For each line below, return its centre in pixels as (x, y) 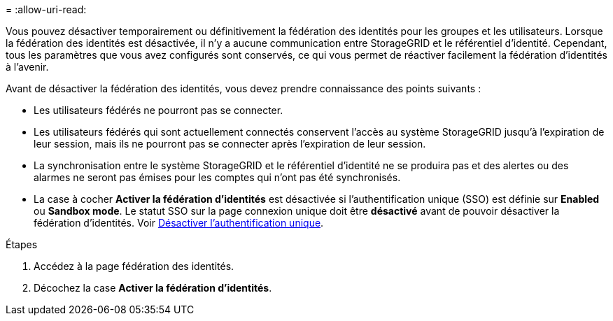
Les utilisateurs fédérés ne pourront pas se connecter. (158, 110)
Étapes (22, 244)
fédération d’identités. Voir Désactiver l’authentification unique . (179, 223)
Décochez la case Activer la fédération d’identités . (153, 288)
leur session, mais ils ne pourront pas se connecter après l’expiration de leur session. (230, 144)
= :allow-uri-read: (46, 9)
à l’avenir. (27, 67)
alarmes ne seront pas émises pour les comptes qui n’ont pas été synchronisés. (217, 177)
